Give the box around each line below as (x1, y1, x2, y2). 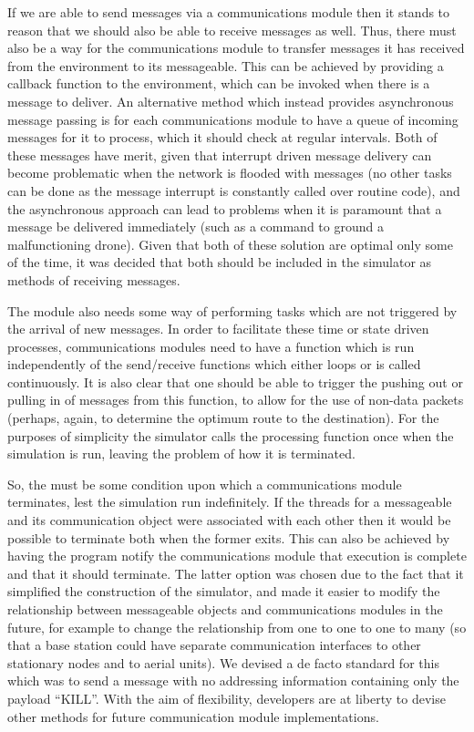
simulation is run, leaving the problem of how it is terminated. (7, 444, 355, 463)
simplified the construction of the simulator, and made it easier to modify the (7, 582, 440, 601)
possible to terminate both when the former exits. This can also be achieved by (7, 528, 450, 547)
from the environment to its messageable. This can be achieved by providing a (7, 56, 444, 75)
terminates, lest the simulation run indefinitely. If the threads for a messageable (7, 492, 452, 511)
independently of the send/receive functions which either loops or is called (7, 355, 421, 374)
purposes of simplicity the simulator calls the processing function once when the (7, 426, 454, 445)
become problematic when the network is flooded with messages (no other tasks (7, 163, 452, 182)
